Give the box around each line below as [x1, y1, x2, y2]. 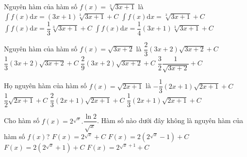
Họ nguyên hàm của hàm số [4, 80, 87, 91]
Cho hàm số [4, 115, 40, 126]
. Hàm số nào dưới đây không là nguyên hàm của [97, 115, 244, 126]
